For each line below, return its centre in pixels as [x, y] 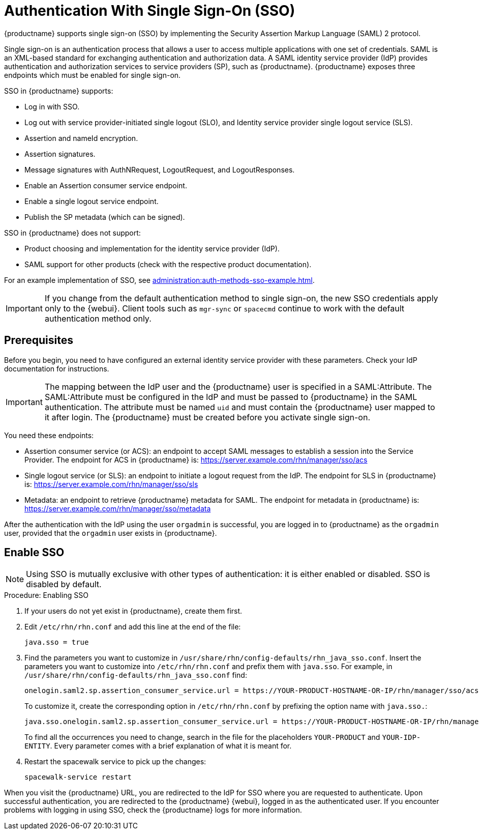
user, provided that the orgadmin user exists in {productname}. [111, 533]
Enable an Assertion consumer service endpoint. [106, 185]
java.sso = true [57, 642]
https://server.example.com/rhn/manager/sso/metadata [118, 508]
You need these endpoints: [49, 435]
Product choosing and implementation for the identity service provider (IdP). [152, 248]
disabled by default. [64, 584]
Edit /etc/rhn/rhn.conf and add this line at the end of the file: [133, 627]
